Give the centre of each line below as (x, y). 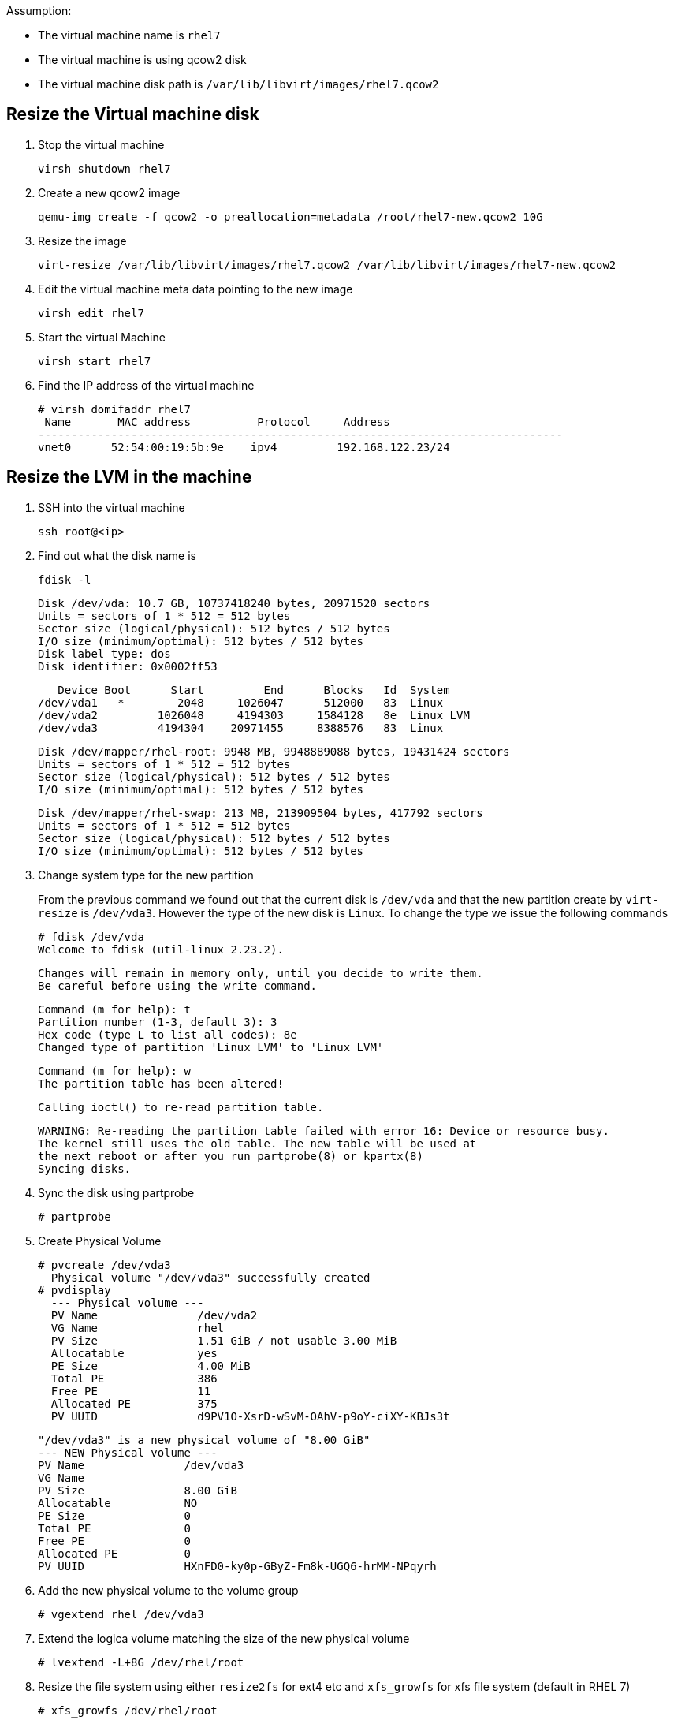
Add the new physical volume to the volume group (168, 1590)
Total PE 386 (134, 1378)
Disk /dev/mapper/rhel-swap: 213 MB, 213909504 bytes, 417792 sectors (261, 813)
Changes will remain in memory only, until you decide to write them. (261, 973)
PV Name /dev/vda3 (141, 1465)
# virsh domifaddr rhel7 (114, 409)
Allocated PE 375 (134, 1403)
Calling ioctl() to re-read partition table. (181, 1107)
